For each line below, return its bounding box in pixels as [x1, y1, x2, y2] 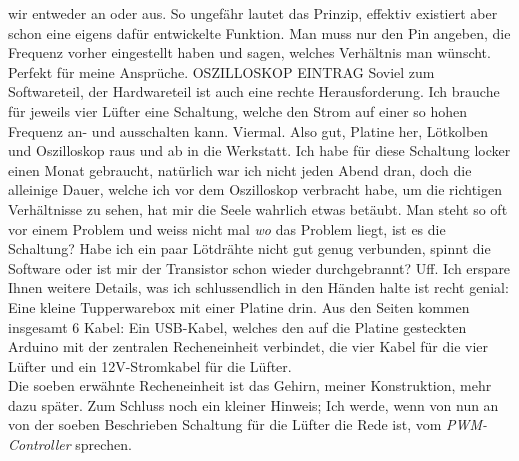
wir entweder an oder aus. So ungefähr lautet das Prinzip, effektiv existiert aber [8, 3, 498, 23]
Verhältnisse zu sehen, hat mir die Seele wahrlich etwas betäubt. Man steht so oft [8, 198, 508, 219]
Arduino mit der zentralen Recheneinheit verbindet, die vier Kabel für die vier [8, 336, 489, 357]
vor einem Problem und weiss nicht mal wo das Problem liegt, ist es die [8, 218, 446, 239]
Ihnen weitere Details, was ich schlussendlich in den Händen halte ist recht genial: [8, 277, 509, 298]
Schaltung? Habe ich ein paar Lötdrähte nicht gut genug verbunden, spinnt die [8, 238, 491, 259]
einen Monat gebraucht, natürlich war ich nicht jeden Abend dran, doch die [8, 159, 472, 180]
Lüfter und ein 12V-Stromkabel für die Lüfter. [8, 355, 292, 376]
